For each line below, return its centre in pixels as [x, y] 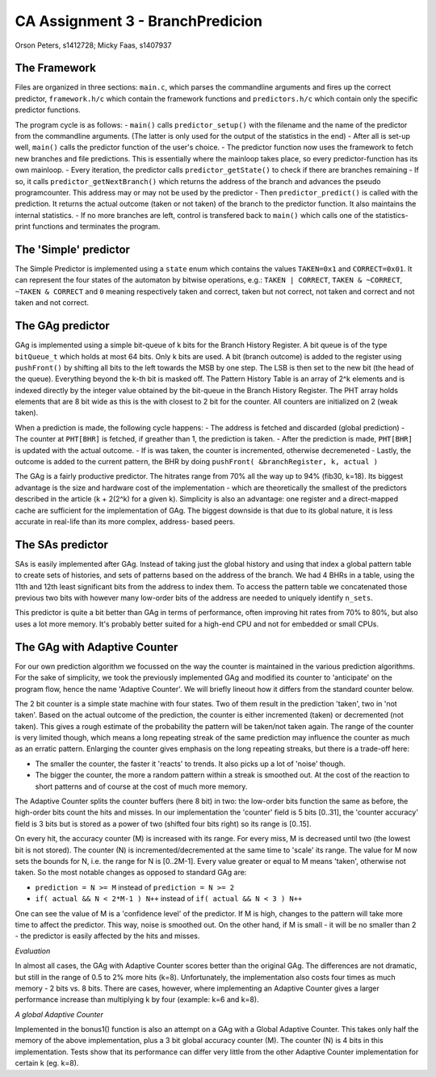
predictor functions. [48, 110]
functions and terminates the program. [96, 227]
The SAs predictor [62, 545]
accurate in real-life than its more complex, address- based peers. [125, 522]
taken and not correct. [52, 303]
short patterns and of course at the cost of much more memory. [141, 786]
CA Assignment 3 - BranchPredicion [138, 21]
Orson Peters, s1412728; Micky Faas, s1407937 [93, 45]
